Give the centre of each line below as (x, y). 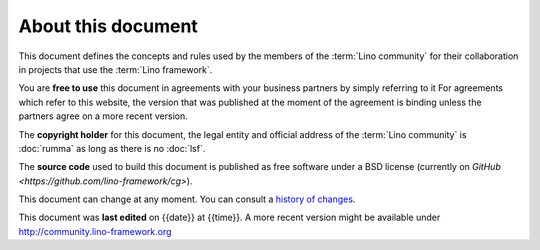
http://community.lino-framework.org (95, 231)
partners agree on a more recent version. (103, 116)
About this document (108, 26)
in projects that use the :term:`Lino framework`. (115, 69)
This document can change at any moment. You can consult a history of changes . (187, 199)
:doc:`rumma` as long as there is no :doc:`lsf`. (112, 148)
